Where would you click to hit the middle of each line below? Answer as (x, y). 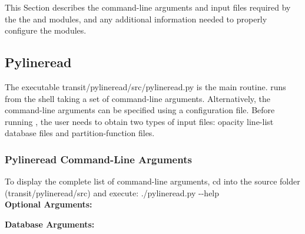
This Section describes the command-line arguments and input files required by (148, 7)
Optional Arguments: (49, 204)
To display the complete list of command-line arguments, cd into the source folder (152, 181)
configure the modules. (46, 30)
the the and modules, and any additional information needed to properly (136, 19)
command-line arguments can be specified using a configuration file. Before (140, 110)
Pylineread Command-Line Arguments (98, 159)
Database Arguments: (50, 224)
